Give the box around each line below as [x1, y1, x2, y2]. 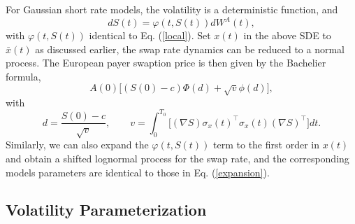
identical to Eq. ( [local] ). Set [89, 28, 211, 43]
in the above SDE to [243, 28, 331, 43]
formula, [6, 69, 41, 83]
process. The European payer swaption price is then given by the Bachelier [6, 55, 326, 70]
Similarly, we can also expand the [6, 137, 149, 152]
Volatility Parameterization [6, 199, 207, 220]
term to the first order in [213, 137, 319, 152]
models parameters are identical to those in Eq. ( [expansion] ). [6, 164, 270, 179]
